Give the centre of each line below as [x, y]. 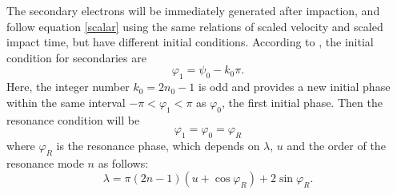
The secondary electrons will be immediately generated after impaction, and [193, 10]
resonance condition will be [73, 119]
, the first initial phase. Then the [302, 102]
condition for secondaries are [76, 57]
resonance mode [45, 162]
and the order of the [336, 145]
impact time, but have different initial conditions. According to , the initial [190, 42]
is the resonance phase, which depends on [158, 145]
